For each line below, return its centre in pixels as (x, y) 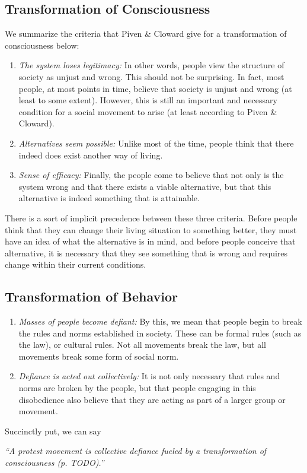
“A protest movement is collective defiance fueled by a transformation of (136, 451)
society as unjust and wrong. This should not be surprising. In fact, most (151, 76)
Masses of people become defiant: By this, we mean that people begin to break (160, 321)
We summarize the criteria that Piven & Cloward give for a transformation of (146, 34)
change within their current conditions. (76, 264)
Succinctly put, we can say (53, 431)
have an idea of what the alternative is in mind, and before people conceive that (150, 241)
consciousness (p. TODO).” (55, 463)
